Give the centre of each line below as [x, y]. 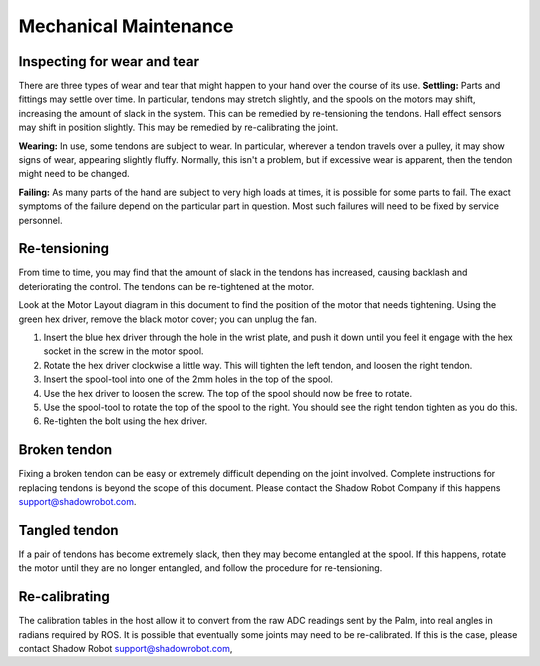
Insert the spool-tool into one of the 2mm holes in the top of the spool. [188, 379]
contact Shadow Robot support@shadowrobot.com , [125, 649]
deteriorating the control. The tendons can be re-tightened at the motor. [166, 286]
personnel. [40, 220]
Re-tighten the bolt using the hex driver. [125, 421]
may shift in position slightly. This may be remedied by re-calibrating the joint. [178, 127]
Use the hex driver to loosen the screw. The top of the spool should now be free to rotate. [228, 393]
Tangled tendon [68, 530]
